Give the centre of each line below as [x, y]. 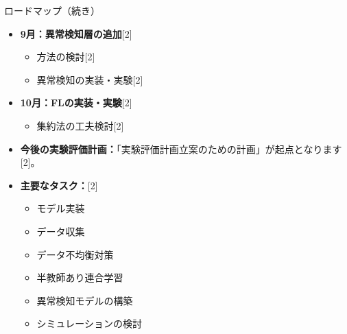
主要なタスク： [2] [59, 185]
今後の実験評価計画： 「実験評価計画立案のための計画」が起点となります [181, 148]
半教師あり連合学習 [80, 277]
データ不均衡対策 [75, 254]
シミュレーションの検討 [89, 323]
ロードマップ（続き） [52, 10]
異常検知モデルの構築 [85, 300]
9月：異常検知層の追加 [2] [76, 33]
